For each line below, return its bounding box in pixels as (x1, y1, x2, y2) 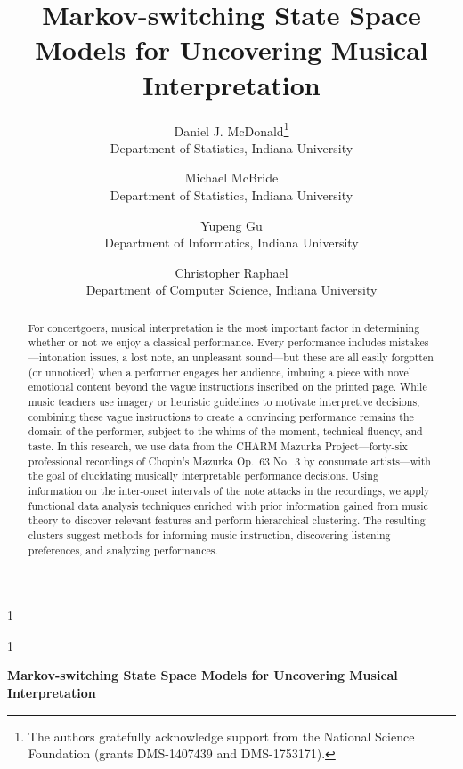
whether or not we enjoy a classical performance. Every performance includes (28, 335, 386, 350)
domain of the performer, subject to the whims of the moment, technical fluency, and (28, 424, 423, 439)
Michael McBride (184, 168, 279, 187)
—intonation (28, 350, 86, 365)
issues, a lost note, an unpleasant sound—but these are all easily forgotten (89, 350, 434, 365)
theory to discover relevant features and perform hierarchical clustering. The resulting (28, 513, 426, 528)
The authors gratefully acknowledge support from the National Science (28, 726, 415, 745)
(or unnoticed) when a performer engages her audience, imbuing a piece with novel (28, 364, 412, 379)
